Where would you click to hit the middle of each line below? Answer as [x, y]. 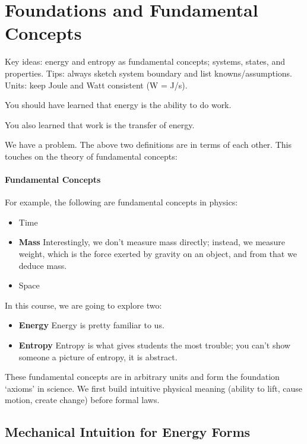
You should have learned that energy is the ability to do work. [118, 105]
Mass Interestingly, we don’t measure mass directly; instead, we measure [152, 242]
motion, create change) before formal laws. [82, 400]
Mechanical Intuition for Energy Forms [128, 432]
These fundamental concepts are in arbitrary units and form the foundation [142, 377]
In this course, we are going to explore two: [83, 305]
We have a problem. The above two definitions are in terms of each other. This [148, 145]
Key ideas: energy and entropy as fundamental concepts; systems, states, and [145, 61]
